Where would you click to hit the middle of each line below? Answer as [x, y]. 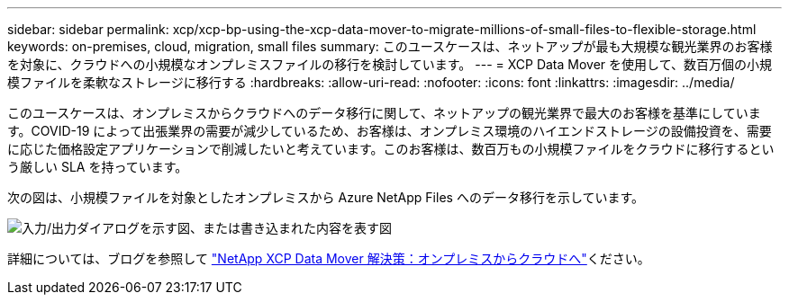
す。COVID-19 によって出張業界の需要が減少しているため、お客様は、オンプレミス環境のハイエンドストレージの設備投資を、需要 [390, 131]
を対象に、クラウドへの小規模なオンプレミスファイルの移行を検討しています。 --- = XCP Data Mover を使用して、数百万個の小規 [390, 64]
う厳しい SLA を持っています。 [98, 167]
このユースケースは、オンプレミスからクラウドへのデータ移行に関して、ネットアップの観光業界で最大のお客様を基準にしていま [384, 113]
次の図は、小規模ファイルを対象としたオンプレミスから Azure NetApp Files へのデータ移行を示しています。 [326, 197]
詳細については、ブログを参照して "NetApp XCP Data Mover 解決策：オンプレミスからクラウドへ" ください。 [329, 258]
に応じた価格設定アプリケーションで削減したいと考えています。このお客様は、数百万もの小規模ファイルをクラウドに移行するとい [391, 149]
